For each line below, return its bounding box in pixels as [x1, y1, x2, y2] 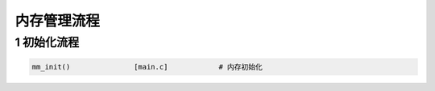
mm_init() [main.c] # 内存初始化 [31, 62, 263, 71]
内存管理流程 [14, 12, 101, 30]
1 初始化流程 [14, 35, 80, 49]
